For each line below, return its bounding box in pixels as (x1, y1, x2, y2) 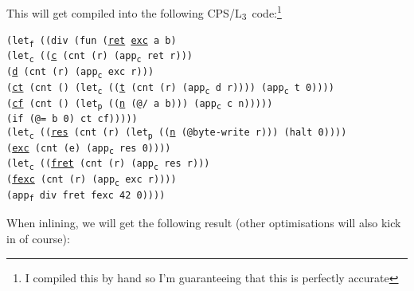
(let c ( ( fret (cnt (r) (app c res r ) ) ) (6, 158, 210, 172)
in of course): (6, 230, 70, 246)
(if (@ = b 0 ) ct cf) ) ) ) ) (6, 113, 138, 125)
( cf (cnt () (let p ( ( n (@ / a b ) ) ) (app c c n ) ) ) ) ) (6, 97, 273, 112)
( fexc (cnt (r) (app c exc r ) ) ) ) (6, 173, 177, 187)
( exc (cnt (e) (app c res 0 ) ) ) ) (6, 142, 171, 156)
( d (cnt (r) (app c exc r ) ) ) (6, 66, 154, 80)
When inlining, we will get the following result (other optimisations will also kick (6, 214, 401, 231)
